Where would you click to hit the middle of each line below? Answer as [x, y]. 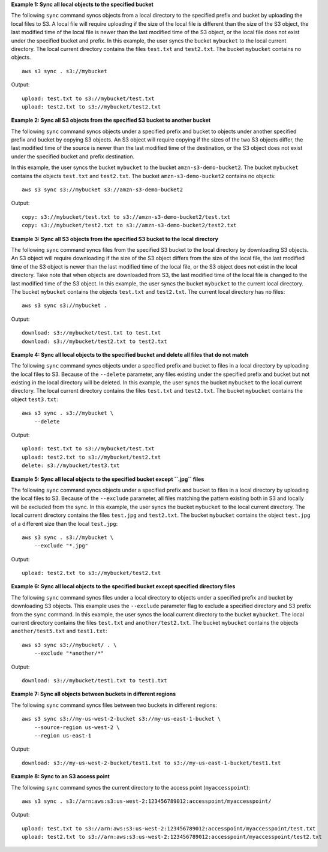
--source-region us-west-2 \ [77, 727]
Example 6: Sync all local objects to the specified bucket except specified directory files [123, 586]
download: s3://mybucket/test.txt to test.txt [91, 333]
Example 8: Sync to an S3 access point [61, 776]
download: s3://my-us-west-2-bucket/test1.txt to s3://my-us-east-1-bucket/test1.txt [151, 763]
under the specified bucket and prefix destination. [73, 156]
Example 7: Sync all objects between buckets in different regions [94, 694]
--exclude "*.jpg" [61, 546]
